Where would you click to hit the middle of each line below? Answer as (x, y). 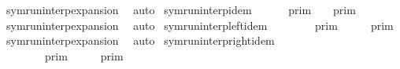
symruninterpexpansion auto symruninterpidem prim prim (181, 9)
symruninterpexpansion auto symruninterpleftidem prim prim (200, 25)
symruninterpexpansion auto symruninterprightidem (140, 40)
